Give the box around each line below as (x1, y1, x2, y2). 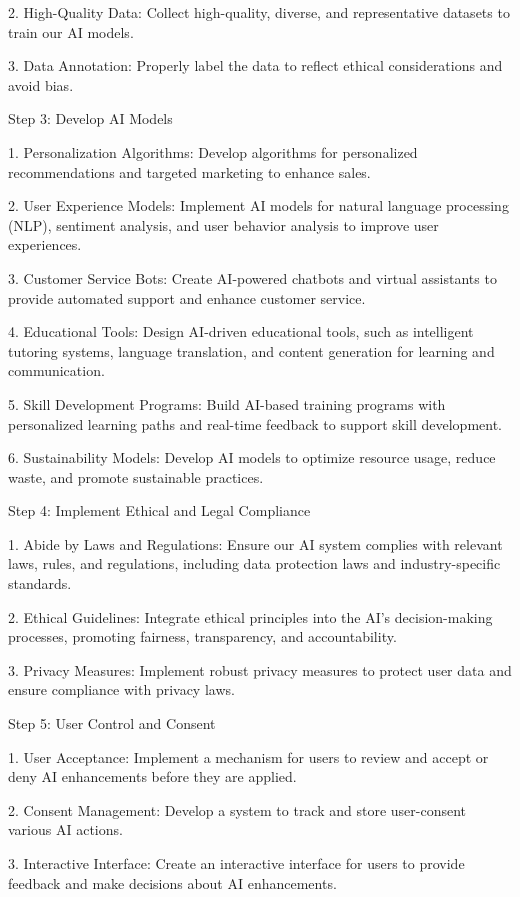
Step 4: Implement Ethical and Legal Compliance (8, 500, 311, 521)
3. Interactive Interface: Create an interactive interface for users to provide (8, 853, 465, 873)
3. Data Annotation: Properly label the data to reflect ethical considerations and (8, 55, 503, 76)
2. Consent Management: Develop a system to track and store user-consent (8, 799, 467, 820)
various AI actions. (8, 819, 123, 840)
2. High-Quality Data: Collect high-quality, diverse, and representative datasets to (8, 2, 510, 22)
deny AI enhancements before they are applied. (8, 766, 297, 787)
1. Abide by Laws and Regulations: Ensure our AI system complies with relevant (8, 533, 503, 554)
